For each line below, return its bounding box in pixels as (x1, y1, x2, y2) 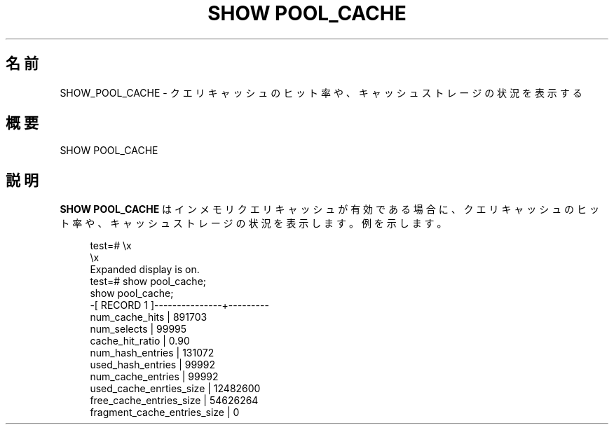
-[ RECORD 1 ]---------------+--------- (90, 299, 269, 312)
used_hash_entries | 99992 (90, 359, 215, 371)
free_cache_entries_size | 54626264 (90, 394, 259, 407)
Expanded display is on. (90, 263, 200, 276)
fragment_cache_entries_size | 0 (90, 406, 240, 419)
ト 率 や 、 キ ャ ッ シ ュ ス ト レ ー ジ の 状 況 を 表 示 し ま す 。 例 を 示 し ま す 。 (60, 217, 447, 230)
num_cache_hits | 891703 (90, 311, 207, 324)
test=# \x (90, 240, 132, 252)
